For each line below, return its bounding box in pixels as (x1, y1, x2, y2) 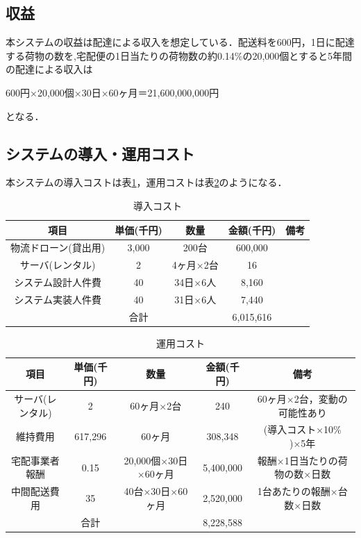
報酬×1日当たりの (257, 453, 338, 467)
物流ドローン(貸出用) (10, 240, 106, 255)
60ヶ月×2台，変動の (257, 391, 348, 405)
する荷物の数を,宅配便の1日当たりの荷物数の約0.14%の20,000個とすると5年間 (6, 48, 352, 62)
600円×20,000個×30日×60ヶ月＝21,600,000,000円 (6, 85, 219, 99)
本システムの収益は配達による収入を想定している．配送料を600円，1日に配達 (6, 35, 355, 49)
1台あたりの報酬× (257, 484, 338, 498)
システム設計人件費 (14, 275, 101, 289)
